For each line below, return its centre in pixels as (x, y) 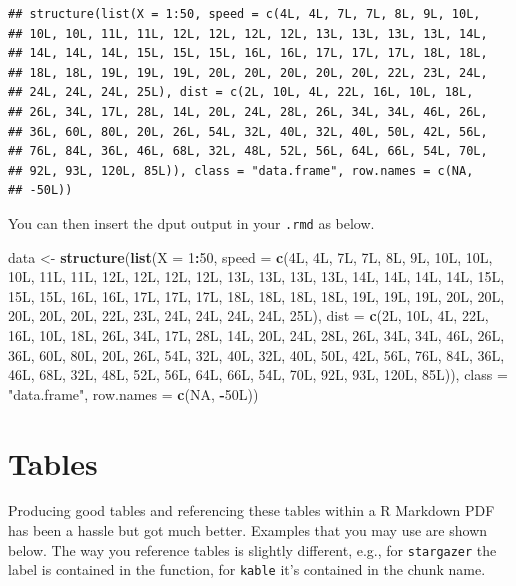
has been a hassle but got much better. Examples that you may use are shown (248, 530)
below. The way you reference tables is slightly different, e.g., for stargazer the (252, 549)
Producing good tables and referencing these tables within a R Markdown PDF (251, 510)
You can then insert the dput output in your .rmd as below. (191, 222)
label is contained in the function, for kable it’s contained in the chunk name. (247, 569)
